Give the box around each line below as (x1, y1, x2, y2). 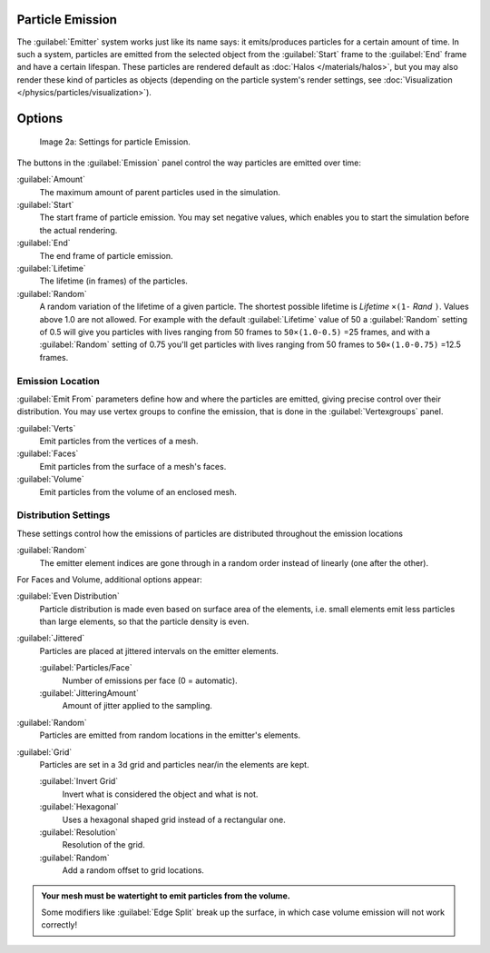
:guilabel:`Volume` (16, 473, 85, 485)
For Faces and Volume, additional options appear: (16, 573, 203, 585)
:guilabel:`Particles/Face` (39, 662, 132, 673)
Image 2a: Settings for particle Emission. (39, 136, 191, 147)
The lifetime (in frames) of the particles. (39, 275, 188, 286)
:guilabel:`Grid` (16, 746, 73, 758)
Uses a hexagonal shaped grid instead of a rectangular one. (62, 814, 286, 825)
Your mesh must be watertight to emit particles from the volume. (41, 890, 290, 901)
